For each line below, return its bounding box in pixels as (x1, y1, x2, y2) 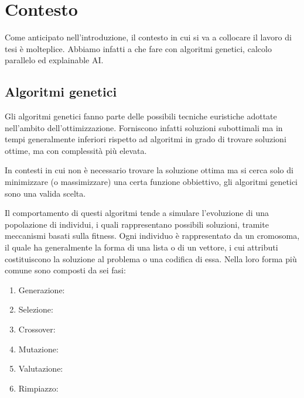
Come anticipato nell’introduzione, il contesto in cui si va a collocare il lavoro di (5, 31, 292, 43)
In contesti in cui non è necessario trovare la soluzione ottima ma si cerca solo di (5, 164, 293, 176)
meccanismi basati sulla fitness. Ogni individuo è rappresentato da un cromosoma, (5, 229, 300, 242)
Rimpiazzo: (18, 382, 59, 394)
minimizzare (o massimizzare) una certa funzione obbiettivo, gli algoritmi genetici (5, 176, 298, 188)
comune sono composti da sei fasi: (5, 264, 126, 276)
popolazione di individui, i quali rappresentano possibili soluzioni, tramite (5, 218, 269, 230)
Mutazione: (18, 342, 59, 355)
